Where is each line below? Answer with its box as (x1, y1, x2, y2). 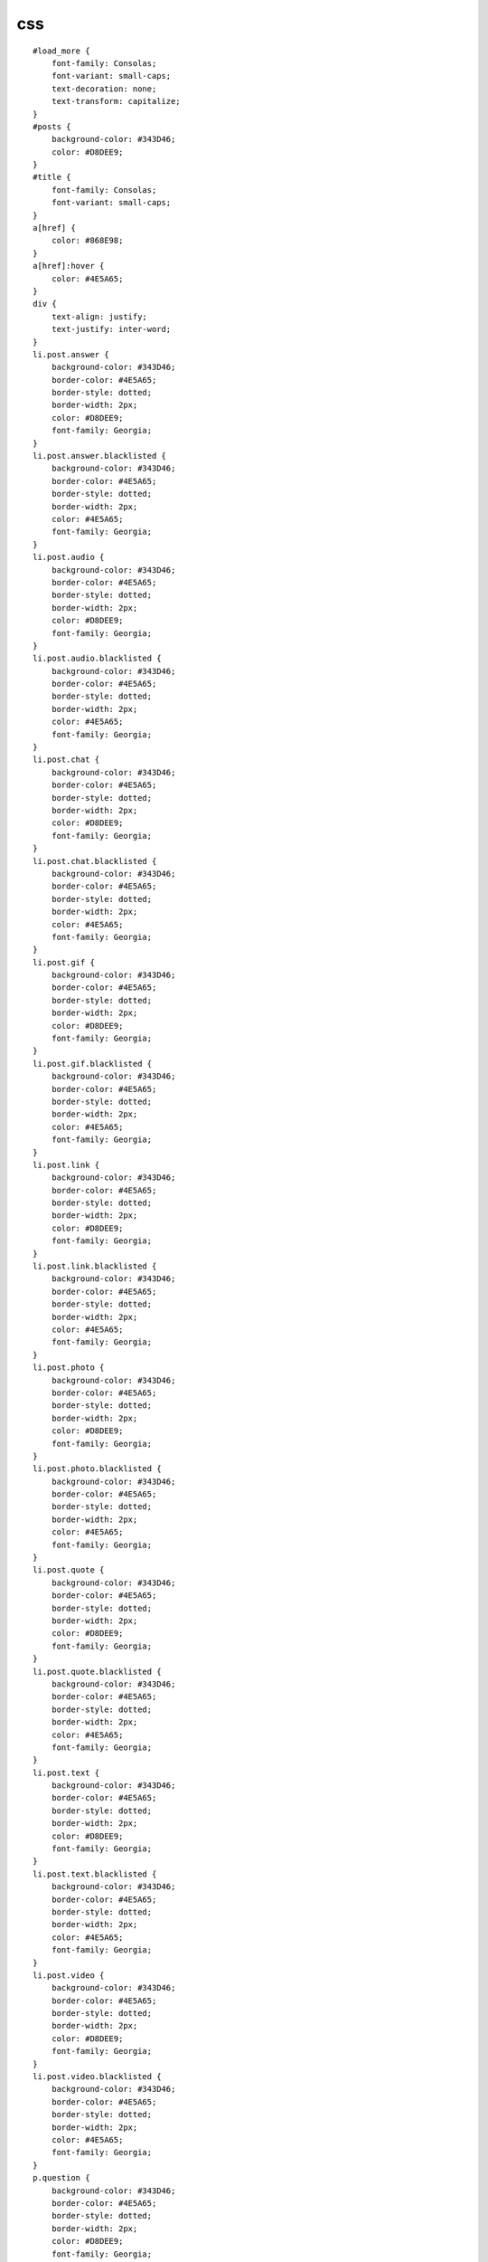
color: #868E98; (51, 235, 124, 246)
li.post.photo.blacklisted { (33, 1464, 162, 1474)
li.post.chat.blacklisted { (33, 856, 157, 866)
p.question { (33, 2172, 90, 2183)
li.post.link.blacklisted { (33, 1261, 157, 1271)
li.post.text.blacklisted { (33, 1868, 157, 1879)
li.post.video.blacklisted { (33, 2072, 162, 2082)
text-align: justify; (51, 311, 148, 321)
